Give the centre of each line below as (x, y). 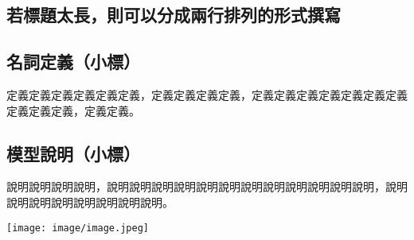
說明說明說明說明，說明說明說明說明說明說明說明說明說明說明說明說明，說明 (207, 186)
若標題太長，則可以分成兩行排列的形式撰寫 (174, 15)
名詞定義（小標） (73, 62)
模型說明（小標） (73, 153)
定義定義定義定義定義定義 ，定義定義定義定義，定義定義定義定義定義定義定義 (207, 94)
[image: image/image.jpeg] (78, 228)
